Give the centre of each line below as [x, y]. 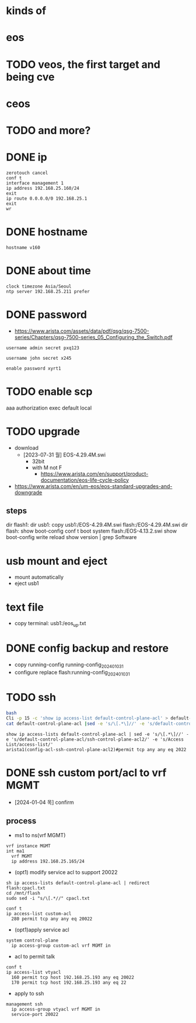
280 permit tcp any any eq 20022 [52, 919]
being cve [30, 77]
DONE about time [49, 271]
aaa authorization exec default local [49, 408]
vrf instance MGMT [28, 846]
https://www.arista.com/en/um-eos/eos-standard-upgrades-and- [93, 486]
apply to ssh [29, 993]
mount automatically [39, 577]
